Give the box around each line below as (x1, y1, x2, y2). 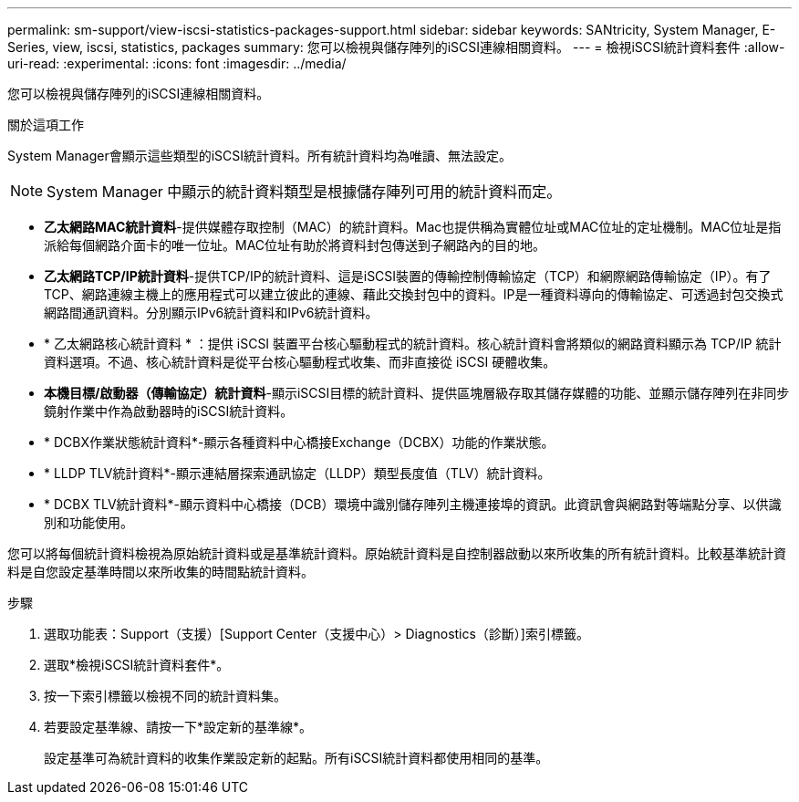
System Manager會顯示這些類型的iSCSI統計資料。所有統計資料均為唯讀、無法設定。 (7, 148, 513, 163)
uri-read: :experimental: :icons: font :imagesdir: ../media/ (7, 56, 347, 71)
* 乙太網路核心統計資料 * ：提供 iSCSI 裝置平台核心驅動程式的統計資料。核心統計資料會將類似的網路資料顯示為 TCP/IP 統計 (44, 336, 782, 351)
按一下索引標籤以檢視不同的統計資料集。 (44, 688, 286, 703)
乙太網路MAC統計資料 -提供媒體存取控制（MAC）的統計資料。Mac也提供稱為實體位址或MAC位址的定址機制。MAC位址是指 (44, 219, 782, 234)
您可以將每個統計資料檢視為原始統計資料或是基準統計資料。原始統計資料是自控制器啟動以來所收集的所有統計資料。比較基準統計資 (7, 546, 786, 561)
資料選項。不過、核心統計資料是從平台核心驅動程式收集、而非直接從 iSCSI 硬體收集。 (44, 354, 556, 370)
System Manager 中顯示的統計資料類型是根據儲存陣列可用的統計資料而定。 (47, 182, 562, 201)
